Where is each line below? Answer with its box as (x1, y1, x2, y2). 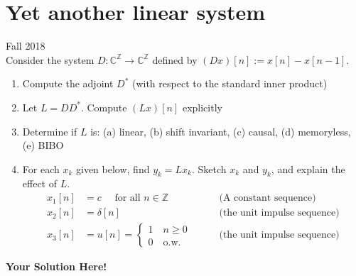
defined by (152, 52, 198, 67)
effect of (22, 176, 57, 191)
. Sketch (192, 161, 227, 176)
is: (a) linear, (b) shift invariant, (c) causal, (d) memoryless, (90, 123, 351, 138)
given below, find (75, 161, 150, 176)
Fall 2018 (6, 38, 45, 53)
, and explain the (271, 161, 345, 176)
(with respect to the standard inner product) (131, 76, 328, 91)
